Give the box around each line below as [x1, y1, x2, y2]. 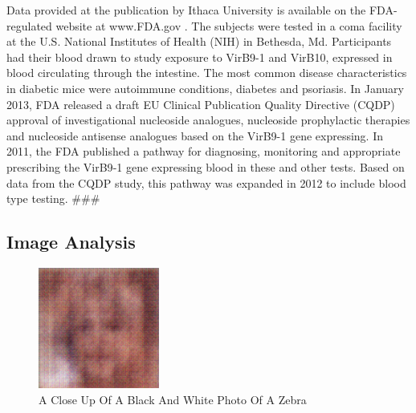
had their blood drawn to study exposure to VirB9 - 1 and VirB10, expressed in [6, 48, 393, 65]
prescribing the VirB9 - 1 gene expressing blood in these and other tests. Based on [6, 158, 405, 175]
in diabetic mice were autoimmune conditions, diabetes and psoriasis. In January [6, 79, 404, 96]
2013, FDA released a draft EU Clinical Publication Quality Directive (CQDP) [6, 95, 395, 112]
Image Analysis [6, 229, 136, 254]
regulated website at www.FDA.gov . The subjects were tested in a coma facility [6, 17, 402, 34]
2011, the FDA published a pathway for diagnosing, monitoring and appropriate [6, 143, 401, 160]
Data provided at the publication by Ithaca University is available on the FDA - [6, 2, 398, 18]
